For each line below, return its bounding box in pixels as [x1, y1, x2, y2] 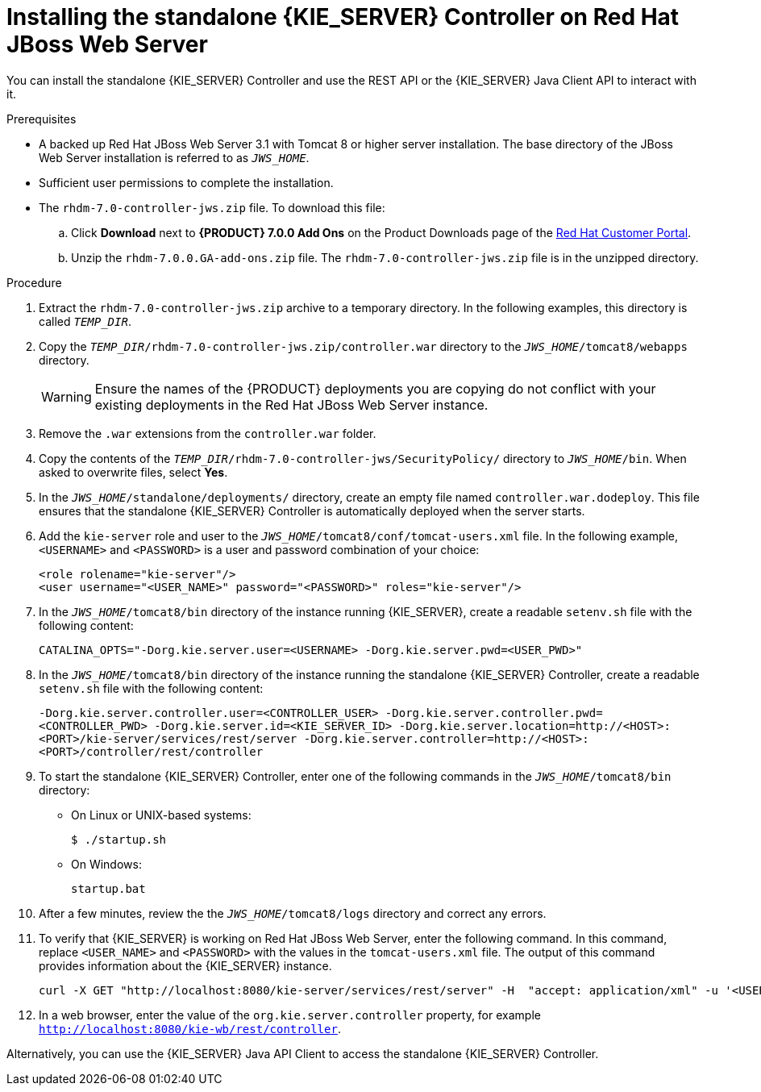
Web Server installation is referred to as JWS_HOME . [39, 150, 310, 165]
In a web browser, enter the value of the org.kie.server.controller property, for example [39, 1007, 541, 1022]
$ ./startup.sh [71, 832, 167, 846]
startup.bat [71, 882, 146, 895]
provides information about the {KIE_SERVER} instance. [39, 958, 332, 973]
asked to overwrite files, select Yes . [39, 465, 228, 479]
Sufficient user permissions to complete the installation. [39, 175, 334, 190]
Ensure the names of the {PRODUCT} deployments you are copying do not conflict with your [94, 380, 656, 397]
